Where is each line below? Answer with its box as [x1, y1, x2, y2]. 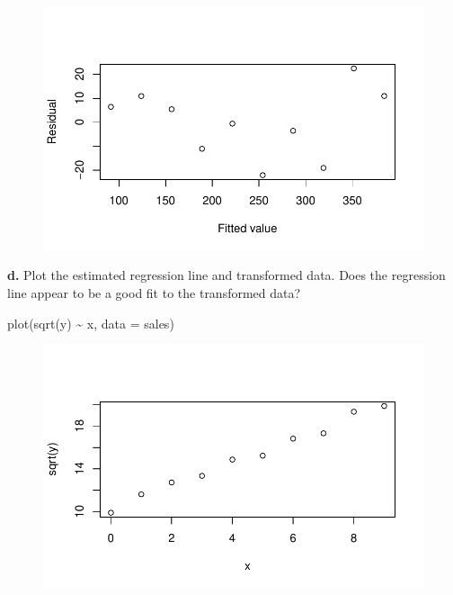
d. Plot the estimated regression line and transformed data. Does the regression [7, 266, 446, 284]
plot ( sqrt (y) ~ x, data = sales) [7, 313, 174, 332]
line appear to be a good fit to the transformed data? [7, 284, 301, 302]
